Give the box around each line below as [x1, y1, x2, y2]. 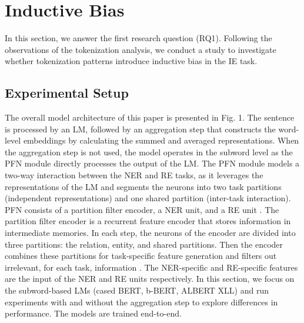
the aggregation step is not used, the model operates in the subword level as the [5, 145, 293, 158]
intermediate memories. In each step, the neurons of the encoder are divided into [5, 227, 296, 239]
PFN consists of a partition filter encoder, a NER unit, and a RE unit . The [5, 203, 279, 215]
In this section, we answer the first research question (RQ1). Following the [5, 32, 272, 44]
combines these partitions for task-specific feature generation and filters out [5, 249, 277, 262]
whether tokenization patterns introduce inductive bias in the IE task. [5, 55, 258, 67]
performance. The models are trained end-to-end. [5, 307, 182, 319]
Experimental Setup [5, 84, 129, 102]
